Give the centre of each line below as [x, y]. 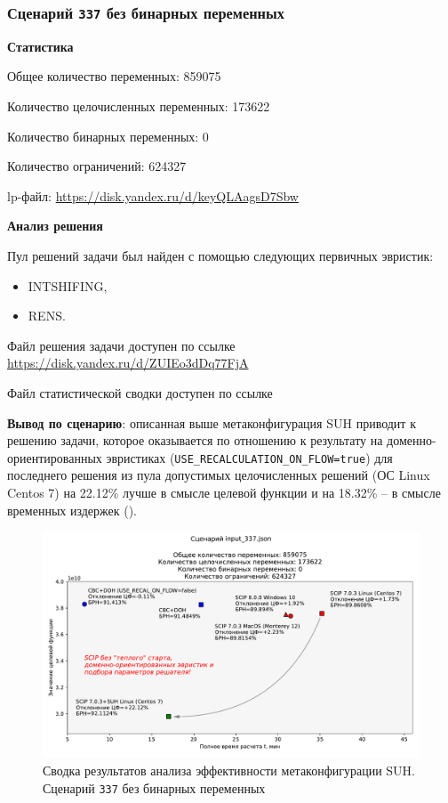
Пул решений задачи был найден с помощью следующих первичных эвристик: [220, 255]
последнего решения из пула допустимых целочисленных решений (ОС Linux [219, 475]
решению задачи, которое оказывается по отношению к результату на [195, 440]
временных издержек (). [72, 510]
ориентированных [55, 457]
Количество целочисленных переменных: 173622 [139, 105]
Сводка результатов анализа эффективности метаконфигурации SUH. [229, 770]
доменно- [412, 440]
